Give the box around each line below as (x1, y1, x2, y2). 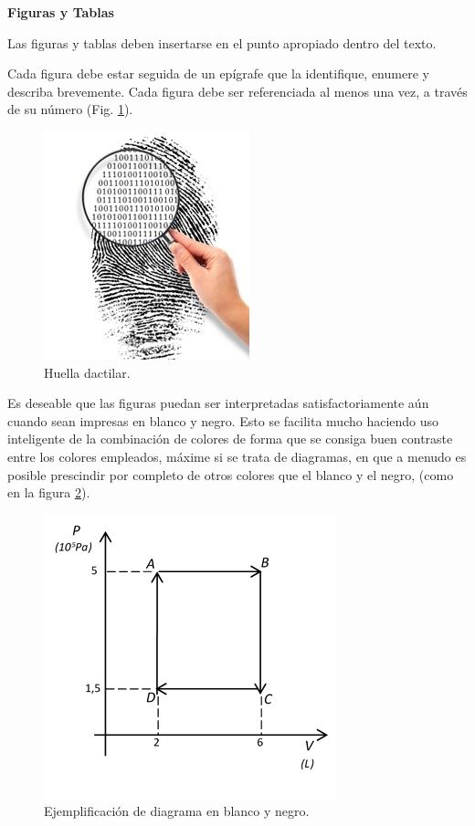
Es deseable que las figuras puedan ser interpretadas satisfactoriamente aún (7, 393, 429, 413)
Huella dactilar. (44, 362, 131, 382)
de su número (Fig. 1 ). (7, 99, 133, 119)
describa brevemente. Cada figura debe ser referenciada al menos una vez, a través (7, 81, 468, 100)
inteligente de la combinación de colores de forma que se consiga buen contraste (7, 429, 453, 448)
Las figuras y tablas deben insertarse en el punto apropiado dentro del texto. (7, 33, 437, 52)
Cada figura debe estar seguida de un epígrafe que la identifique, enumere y (7, 64, 429, 83)
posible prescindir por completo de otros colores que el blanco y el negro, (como (7, 465, 454, 484)
